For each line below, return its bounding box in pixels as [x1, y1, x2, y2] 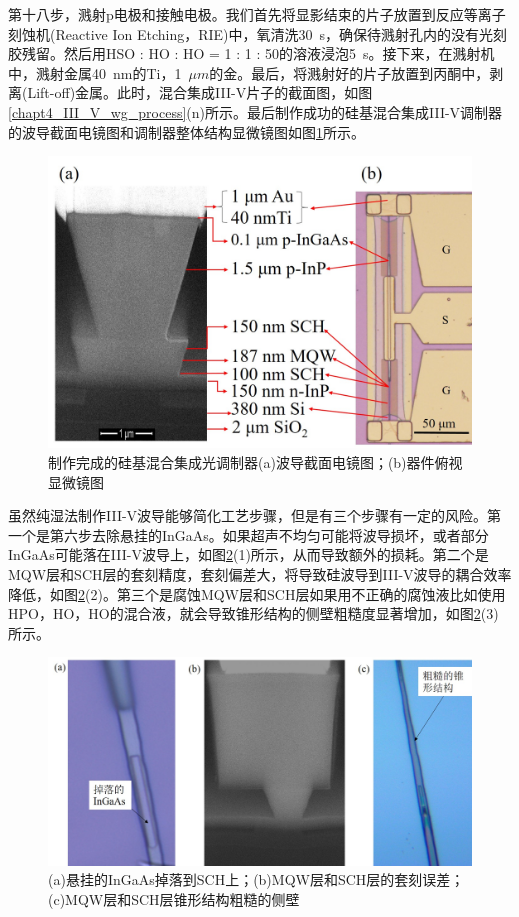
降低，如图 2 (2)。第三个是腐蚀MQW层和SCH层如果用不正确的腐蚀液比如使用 [8, 583, 506, 604]
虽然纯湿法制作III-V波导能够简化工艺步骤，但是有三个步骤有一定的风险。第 [8, 505, 502, 526]
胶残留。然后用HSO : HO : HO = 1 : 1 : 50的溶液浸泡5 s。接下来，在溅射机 [8, 43, 495, 64]
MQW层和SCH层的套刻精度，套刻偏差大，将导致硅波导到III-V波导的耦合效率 [8, 564, 512, 585]
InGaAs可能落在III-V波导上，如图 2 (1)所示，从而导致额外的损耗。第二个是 [8, 544, 489, 565]
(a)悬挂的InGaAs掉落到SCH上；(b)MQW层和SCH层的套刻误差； [48, 869, 465, 890]
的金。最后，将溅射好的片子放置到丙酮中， [209, 62, 490, 83]
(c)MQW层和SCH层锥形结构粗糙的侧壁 [48, 888, 300, 909]
